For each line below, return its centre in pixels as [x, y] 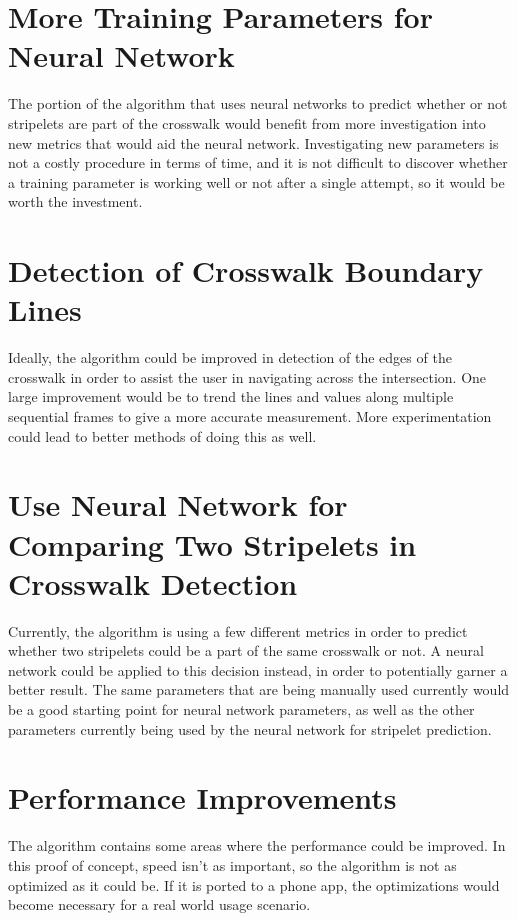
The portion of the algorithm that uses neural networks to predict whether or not [258, 103]
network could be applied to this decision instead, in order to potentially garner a [258, 669]
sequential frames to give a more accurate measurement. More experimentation [250, 415]
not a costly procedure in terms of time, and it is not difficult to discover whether [258, 162]
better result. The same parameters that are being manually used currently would [259, 689]
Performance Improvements [202, 797]
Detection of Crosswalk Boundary [246, 270]
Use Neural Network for [178, 504]
